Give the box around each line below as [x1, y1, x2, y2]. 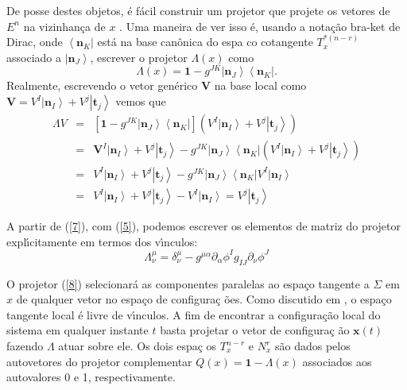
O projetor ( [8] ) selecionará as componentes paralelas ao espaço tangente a [6, 275, 370, 292]
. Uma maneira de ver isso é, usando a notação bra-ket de [119, 17, 401, 34]
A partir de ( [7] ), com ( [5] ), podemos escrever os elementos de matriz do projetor [6, 218, 401, 234]
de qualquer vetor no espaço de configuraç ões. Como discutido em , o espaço [16, 291, 392, 307]
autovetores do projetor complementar [6, 353, 192, 369]
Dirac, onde [6, 33, 63, 50]
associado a [6, 48, 61, 65]
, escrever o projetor [90, 48, 188, 65]
